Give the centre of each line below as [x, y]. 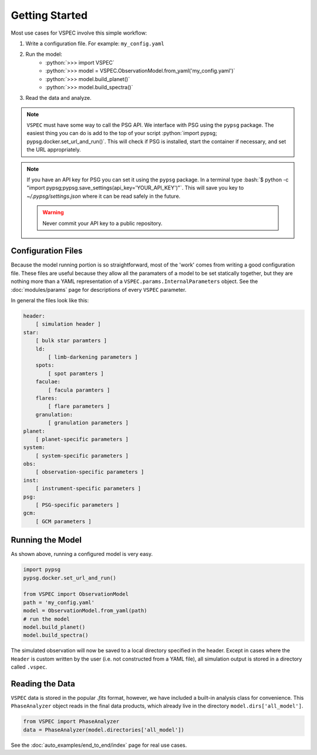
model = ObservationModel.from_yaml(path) [85, 611]
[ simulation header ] [68, 324]
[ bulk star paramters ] [71, 341]
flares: [47, 398]
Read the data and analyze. [58, 98]
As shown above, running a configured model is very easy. [82, 554]
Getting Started [49, 15]
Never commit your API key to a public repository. [102, 223]
